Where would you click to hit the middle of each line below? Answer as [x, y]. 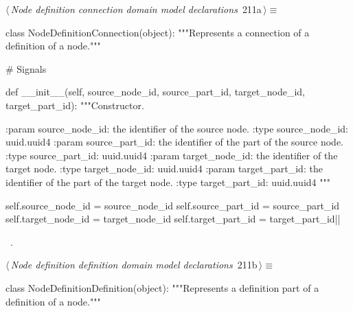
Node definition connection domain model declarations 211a [136, 9]
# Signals [26, 68]
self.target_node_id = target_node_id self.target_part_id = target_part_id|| [173, 219]
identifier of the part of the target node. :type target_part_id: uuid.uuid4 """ [168, 182]
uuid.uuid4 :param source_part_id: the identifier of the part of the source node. [175, 142]
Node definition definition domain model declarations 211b [134, 265]
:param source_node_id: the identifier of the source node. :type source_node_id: [177, 128]
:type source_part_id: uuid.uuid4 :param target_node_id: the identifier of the [172, 155]
